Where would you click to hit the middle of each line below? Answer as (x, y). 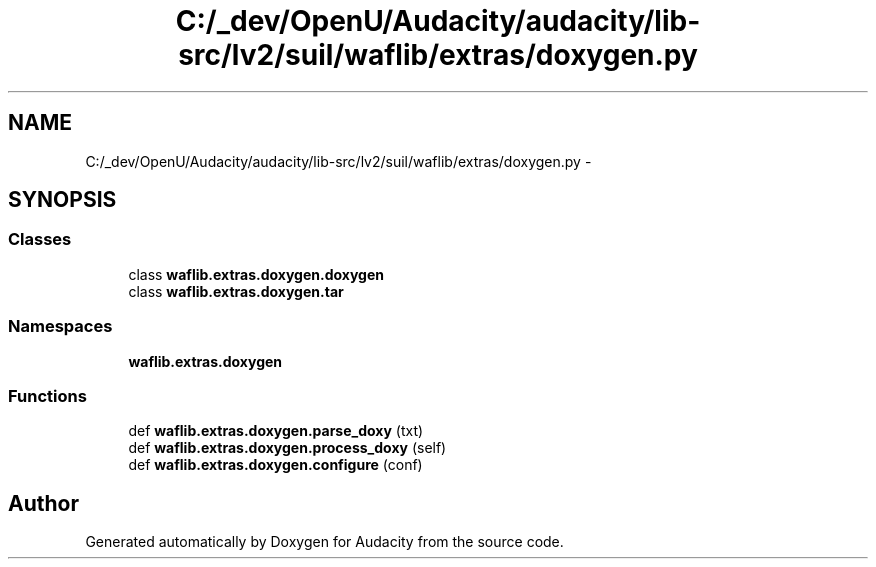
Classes (40, 239)
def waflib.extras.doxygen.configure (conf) (275, 465)
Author (43, 503)
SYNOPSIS (62, 200)
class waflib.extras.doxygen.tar (236, 291)
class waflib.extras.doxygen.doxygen (256, 274)
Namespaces (60, 326)
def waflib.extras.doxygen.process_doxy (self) (287, 448)
